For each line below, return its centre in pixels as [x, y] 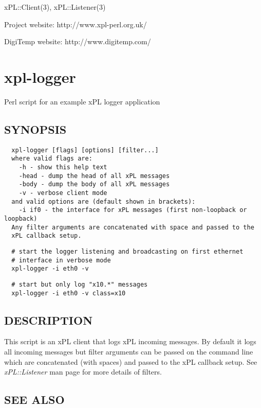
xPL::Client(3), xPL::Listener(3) [55, 7]
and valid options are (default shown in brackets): [104, 201]
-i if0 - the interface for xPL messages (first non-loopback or [133, 210]
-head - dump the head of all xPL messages [94, 176]
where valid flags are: [52, 159]
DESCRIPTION [49, 320]
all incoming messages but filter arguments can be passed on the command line [129, 351]
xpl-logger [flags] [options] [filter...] [85, 150]
